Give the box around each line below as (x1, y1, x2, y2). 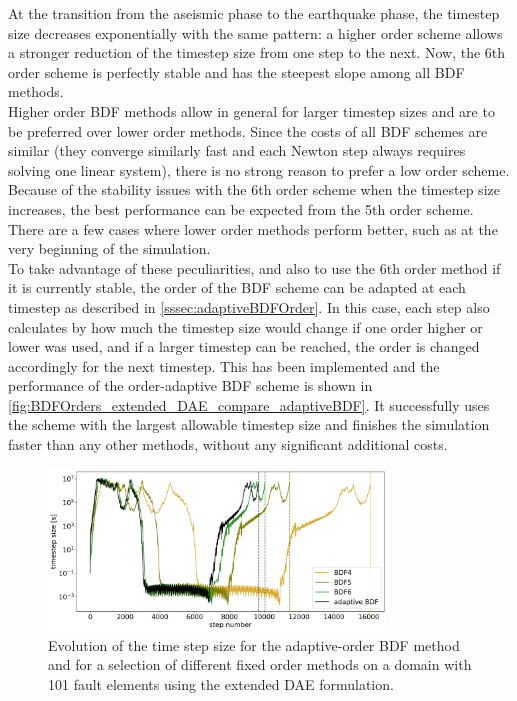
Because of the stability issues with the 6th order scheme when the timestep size (8, 179, 500, 200)
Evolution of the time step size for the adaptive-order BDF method (48, 634, 460, 655)
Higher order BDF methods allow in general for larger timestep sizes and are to (8, 100, 495, 121)
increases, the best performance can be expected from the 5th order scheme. (8, 198, 474, 219)
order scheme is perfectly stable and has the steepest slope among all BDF (8, 61, 465, 82)
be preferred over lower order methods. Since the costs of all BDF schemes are (8, 120, 488, 141)
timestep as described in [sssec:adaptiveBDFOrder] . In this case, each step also (8, 296, 490, 317)
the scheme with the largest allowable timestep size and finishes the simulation (8, 414, 490, 435)
